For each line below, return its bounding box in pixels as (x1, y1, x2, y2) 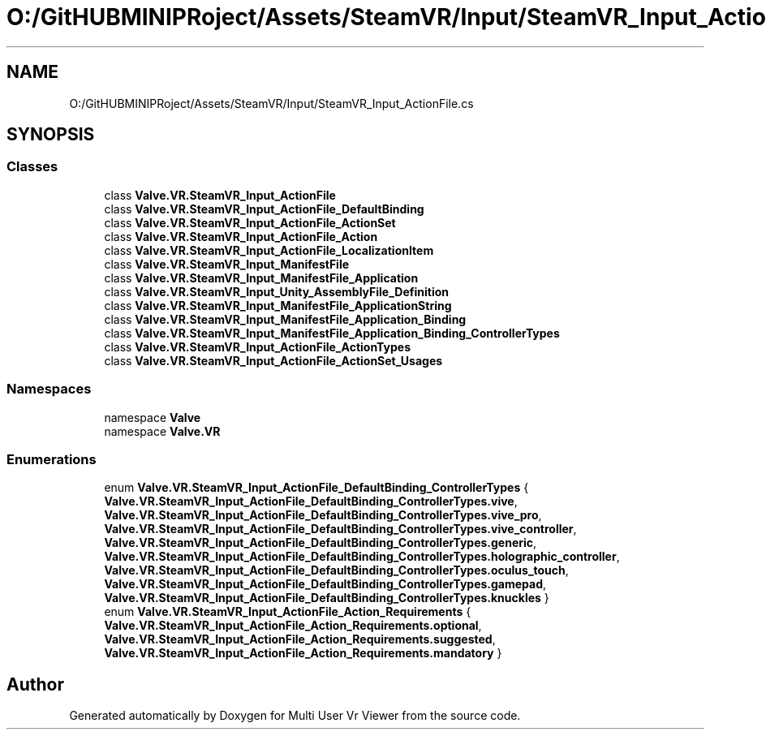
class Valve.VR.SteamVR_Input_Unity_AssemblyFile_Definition (104, 284, 450, 299)
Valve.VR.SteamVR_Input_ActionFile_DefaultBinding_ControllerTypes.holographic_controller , (104, 549, 620, 564)
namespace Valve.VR (104, 424, 221, 438)
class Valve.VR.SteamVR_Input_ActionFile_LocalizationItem (104, 243, 434, 257)
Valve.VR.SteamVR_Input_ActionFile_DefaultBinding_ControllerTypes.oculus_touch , (104, 563, 569, 578)
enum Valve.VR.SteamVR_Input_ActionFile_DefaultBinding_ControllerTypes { (104, 480, 529, 495)
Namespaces (6, 381, 92, 398)
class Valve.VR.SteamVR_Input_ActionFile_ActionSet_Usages (104, 353, 443, 368)
